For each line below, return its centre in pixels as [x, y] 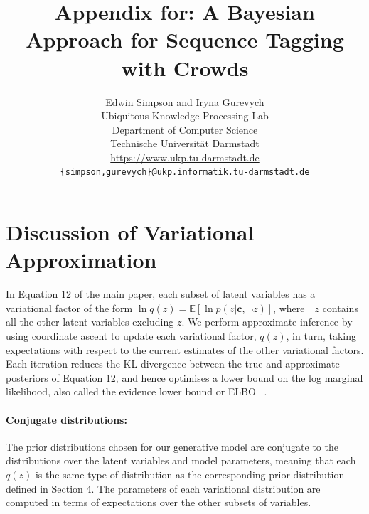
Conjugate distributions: [66, 419]
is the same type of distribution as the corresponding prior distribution [190, 474]
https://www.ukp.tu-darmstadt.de [185, 157]
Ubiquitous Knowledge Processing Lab [185, 116]
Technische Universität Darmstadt [185, 143]
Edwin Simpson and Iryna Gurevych [185, 101]
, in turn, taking [321, 336]
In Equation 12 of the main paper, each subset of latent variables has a [161, 294]
